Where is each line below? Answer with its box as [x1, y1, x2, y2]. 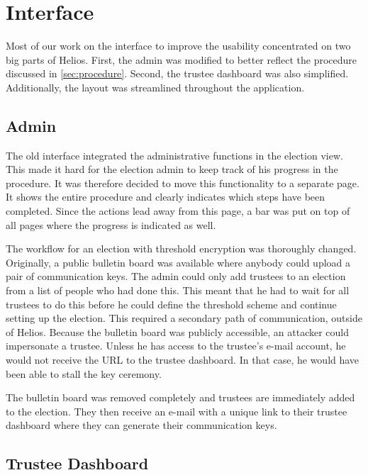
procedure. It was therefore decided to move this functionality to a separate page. [6, 175, 359, 190]
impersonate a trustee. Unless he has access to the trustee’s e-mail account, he [6, 338, 346, 353]
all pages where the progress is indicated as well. [6, 217, 216, 232]
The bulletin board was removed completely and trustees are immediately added [6, 390, 355, 405]
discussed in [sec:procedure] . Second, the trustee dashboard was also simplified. [6, 66, 349, 81]
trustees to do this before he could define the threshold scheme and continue [6, 296, 337, 311]
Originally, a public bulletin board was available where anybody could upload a [6, 255, 351, 269]
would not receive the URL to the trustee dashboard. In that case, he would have [6, 352, 359, 367]
